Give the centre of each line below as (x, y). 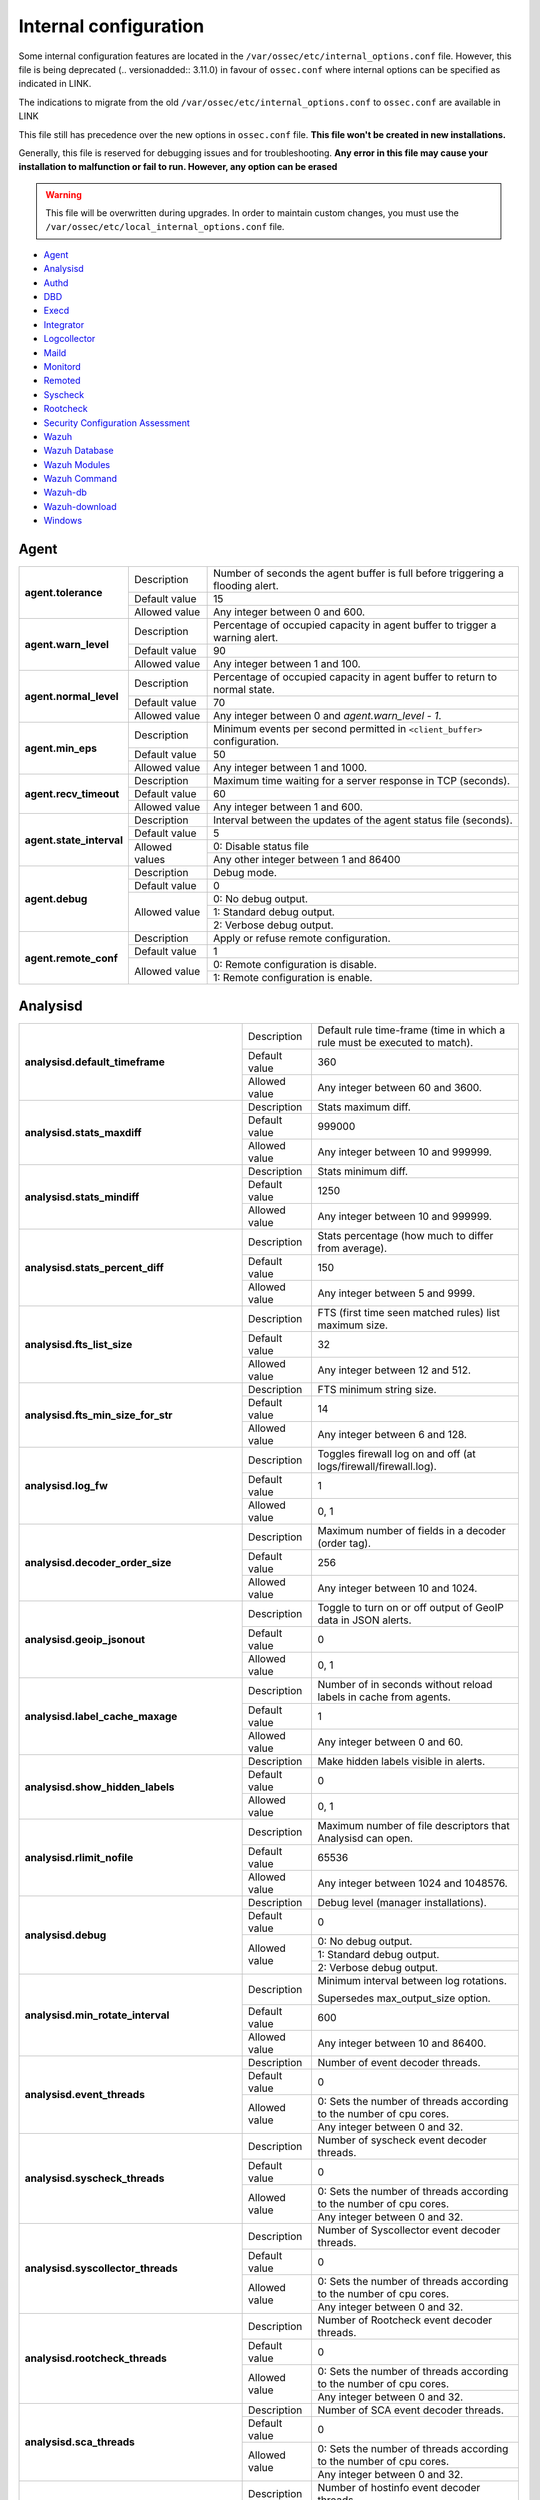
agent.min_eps (60, 748)
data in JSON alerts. (364, 1620)
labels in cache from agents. (384, 1697)
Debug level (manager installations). (402, 1902)
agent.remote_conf (71, 958)
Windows (63, 521)
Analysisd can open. (365, 1838)
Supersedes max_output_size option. (404, 1998)
